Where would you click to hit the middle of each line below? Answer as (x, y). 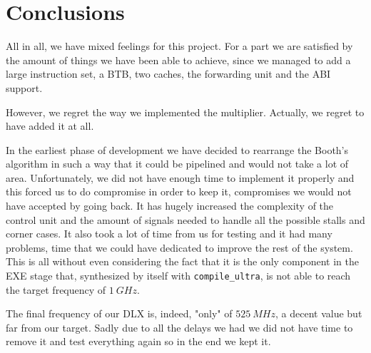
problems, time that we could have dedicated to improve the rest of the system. (179, 247)
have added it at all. (50, 126)
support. (24, 87)
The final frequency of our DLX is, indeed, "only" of (119, 313)
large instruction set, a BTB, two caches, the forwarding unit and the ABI (168, 74)
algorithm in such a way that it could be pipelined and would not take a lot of (177, 164)
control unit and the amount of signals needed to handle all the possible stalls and (185, 219)
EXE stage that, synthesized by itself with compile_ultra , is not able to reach (178, 276)
